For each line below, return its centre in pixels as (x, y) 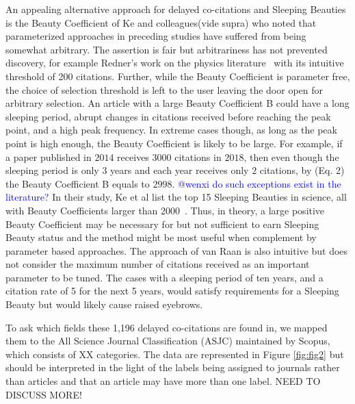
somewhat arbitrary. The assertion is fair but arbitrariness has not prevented (167, 49)
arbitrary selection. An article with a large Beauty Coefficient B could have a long (177, 103)
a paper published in (49, 156)
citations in (198, 156)
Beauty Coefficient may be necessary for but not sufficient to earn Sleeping (162, 224)
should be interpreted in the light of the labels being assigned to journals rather (173, 367)
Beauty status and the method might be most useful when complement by (161, 237)
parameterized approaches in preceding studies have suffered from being (156, 36)
